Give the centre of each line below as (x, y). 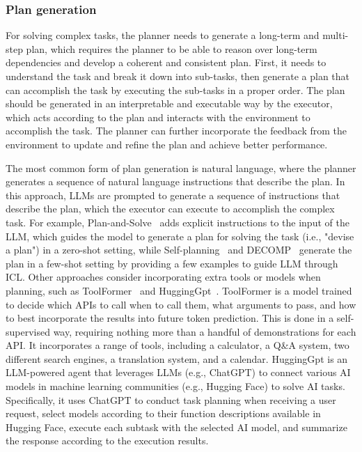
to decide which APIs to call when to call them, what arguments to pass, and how (181, 304)
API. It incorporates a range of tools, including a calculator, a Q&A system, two (178, 345)
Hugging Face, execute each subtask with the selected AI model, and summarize (176, 427)
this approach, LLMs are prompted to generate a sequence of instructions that (173, 195)
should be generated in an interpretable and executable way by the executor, (169, 103)
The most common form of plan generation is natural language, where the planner (181, 167)
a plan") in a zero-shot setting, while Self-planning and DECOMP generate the (179, 250)
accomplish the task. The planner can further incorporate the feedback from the (176, 131)
